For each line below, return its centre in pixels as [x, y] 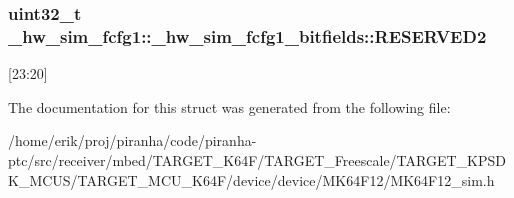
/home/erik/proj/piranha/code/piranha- [132, 140]
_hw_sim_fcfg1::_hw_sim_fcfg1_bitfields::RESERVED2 [247, 35]
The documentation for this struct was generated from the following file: [229, 106]
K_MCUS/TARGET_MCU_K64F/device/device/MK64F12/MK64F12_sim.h [251, 179]
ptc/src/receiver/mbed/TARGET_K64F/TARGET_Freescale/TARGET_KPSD [257, 159]
